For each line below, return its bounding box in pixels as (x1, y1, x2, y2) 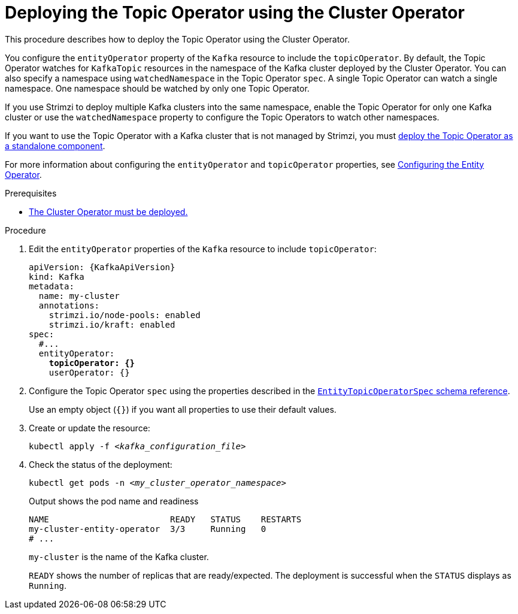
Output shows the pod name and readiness (29, 495, 199, 506)
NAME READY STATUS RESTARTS (29, 514, 302, 524)
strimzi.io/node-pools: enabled (49, 310, 201, 320)
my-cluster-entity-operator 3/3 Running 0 (29, 524, 266, 534)
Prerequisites (5, 187, 57, 198)
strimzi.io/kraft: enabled (49, 319, 175, 329)
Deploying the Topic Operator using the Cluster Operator (5, 2, 465, 23)
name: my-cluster (38, 291, 120, 301)
